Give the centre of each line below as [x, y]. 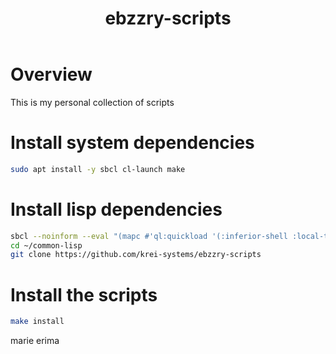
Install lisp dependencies [116, 209]
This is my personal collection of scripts [92, 102]
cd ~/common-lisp [46, 245]
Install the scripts [84, 294]
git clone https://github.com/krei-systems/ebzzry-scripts [136, 255]
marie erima [35, 341]
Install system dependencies [132, 143]
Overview [51, 74]
